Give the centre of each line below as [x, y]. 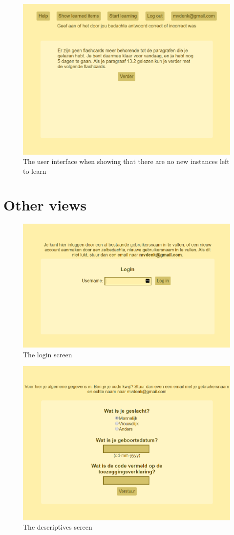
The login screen [48, 354]
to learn [35, 171]
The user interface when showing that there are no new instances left [126, 161]
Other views [45, 204]
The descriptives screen [58, 527]
